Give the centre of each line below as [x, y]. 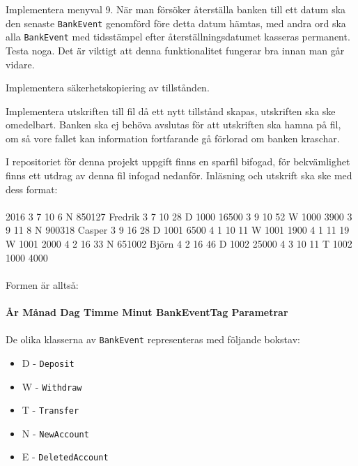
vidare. [20, 64]
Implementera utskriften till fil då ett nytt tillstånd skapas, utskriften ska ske [171, 111]
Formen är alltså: [42, 284]
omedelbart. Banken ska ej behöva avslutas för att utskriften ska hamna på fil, [173, 125]
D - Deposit [48, 362]
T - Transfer [50, 410]
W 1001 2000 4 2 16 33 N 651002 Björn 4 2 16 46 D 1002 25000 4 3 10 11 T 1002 [179, 244]
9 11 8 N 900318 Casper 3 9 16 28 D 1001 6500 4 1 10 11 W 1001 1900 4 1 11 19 [178, 230]
